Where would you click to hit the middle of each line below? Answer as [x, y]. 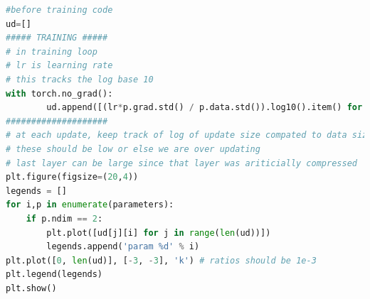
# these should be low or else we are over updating [133, 149]
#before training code [59, 10]
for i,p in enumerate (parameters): [90, 205]
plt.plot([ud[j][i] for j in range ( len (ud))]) [159, 233]
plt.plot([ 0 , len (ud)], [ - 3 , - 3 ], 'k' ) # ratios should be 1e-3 [161, 260]
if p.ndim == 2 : [64, 218]
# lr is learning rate [59, 66]
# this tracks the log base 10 [80, 79]
